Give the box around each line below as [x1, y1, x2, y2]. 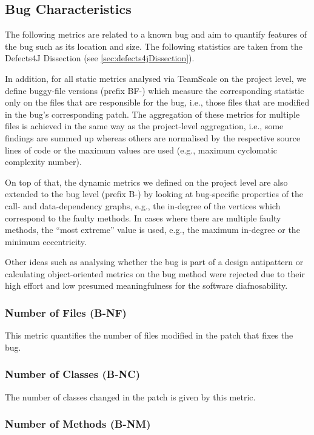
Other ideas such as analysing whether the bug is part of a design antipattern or [5, 255, 304, 268]
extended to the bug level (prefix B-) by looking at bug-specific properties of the [5, 187, 304, 200]
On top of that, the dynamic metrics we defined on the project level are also [5, 175, 288, 188]
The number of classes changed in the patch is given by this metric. [5, 390, 256, 403]
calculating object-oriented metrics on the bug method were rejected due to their [5, 267, 305, 280]
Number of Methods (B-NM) [5, 416, 151, 431]
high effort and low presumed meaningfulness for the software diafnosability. [5, 279, 288, 292]
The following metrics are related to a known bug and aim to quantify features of [5, 28, 307, 41]
